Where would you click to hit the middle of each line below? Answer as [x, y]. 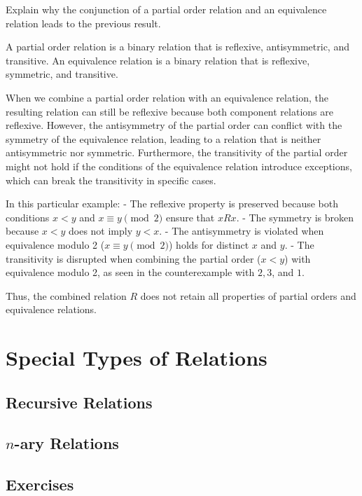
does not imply [101, 231]
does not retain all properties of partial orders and [248, 295]
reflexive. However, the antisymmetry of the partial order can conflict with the [174, 125]
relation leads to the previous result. [83, 23]
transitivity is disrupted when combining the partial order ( [133, 258]
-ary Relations [67, 443]
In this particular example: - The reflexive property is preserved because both [172, 204]
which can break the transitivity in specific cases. [111, 180]
